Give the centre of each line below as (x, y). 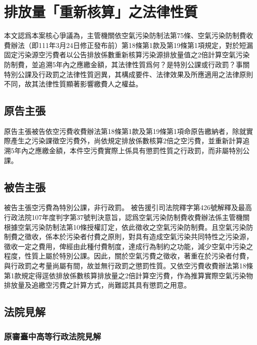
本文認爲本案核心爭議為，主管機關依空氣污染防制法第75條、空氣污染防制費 (125, 35)
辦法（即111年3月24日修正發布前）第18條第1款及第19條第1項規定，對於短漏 (132, 45)
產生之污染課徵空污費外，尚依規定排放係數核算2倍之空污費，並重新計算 (127, 141)
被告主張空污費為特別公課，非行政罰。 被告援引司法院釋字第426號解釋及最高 (128, 207)
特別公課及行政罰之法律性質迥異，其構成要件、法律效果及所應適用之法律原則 (128, 74)
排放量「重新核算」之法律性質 (101, 12)
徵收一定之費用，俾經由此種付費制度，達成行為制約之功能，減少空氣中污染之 (128, 246)
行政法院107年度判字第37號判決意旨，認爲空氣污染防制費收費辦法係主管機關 (127, 217)
